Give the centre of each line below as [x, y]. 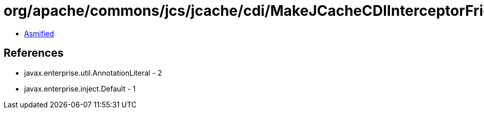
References [34, 53]
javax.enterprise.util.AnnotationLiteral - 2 [93, 73]
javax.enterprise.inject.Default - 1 [80, 88]
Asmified [39, 33]
